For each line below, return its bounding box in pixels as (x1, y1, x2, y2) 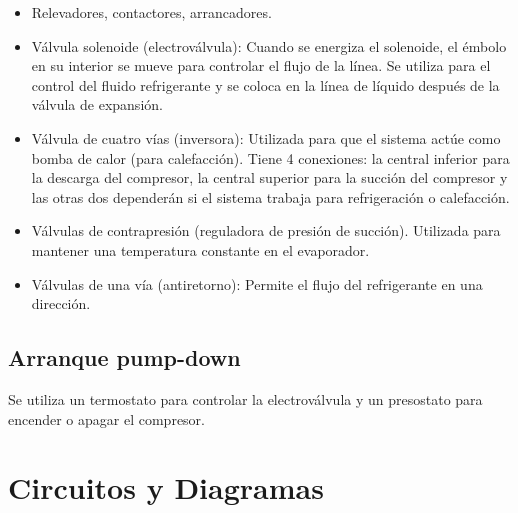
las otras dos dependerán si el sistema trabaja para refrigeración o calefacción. (31, 186, 510, 207)
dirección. (31, 293, 91, 314)
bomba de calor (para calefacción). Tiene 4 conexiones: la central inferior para (31, 147, 510, 168)
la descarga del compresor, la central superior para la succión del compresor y (31, 167, 508, 188)
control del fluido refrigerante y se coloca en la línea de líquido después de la (31, 74, 500, 95)
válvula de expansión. (31, 94, 163, 115)
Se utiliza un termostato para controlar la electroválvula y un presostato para (8, 388, 483, 409)
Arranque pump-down (8, 342, 241, 373)
